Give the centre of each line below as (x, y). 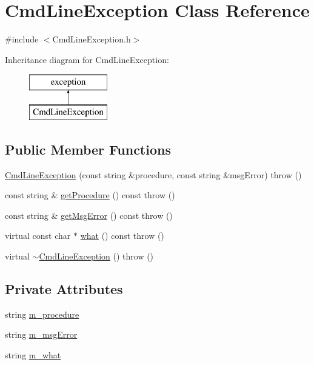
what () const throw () (122, 236)
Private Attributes (64, 289)
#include (22, 39)
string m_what (33, 355)
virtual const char (38, 236)
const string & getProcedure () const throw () (90, 195)
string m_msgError (41, 334)
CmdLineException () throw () (96, 256)
